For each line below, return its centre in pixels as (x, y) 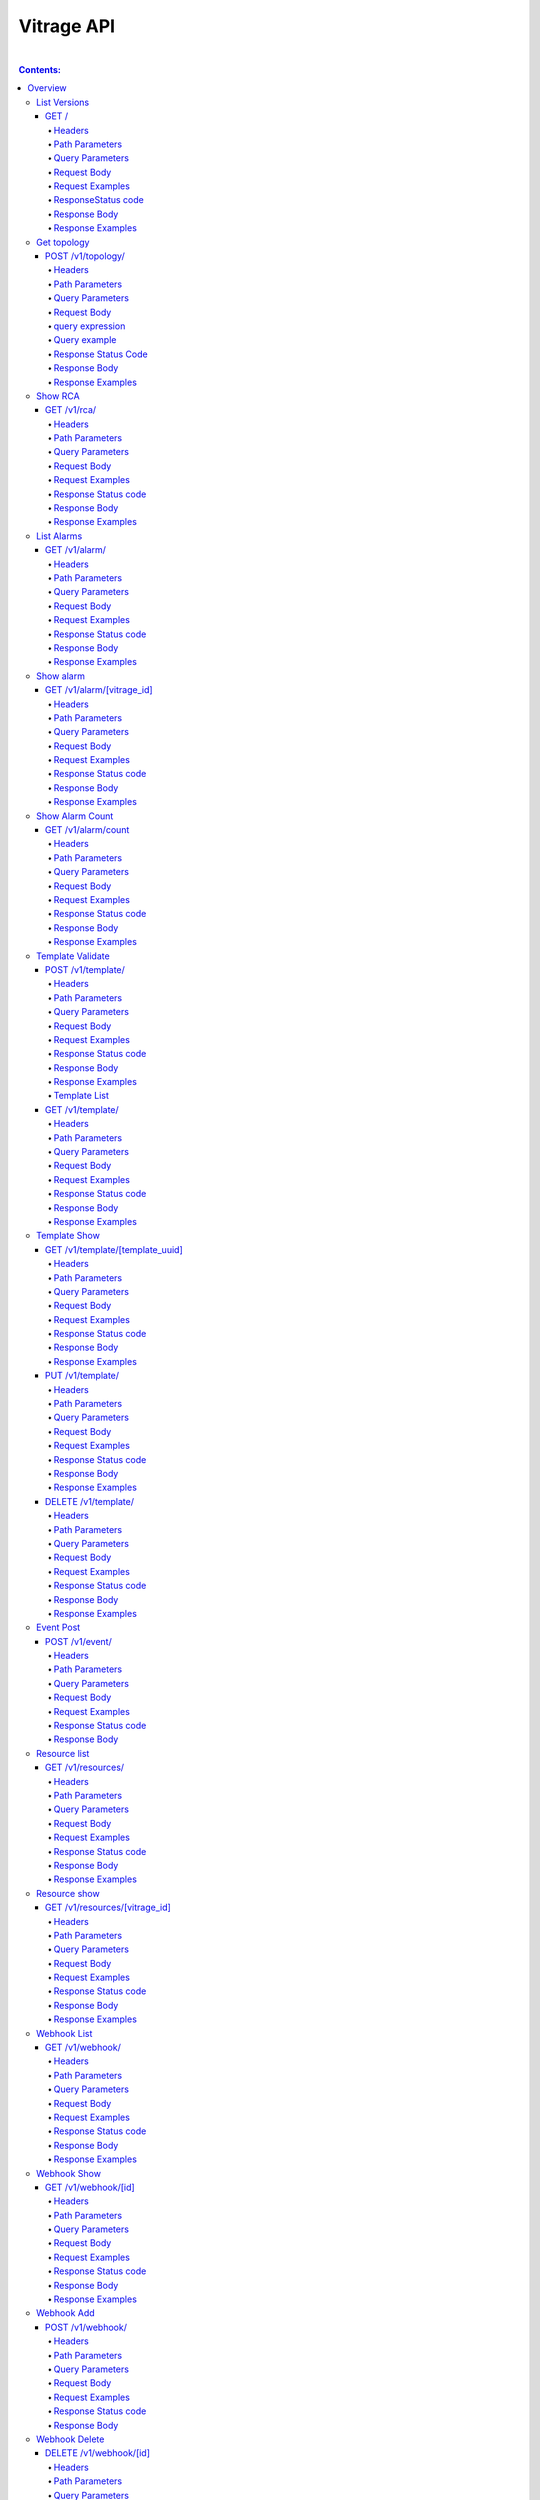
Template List (81, 1096)
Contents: (40, 69)
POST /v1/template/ (85, 969)
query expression (89, 326)
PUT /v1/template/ (82, 1376)
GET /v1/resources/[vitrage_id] (108, 1907)
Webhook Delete (70, 2439)
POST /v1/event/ (78, 1641)
